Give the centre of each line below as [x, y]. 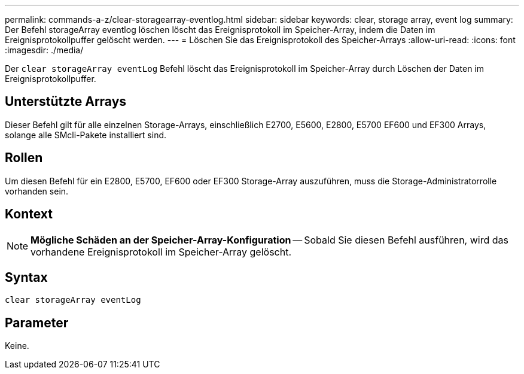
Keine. [17, 346]
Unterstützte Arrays [66, 102]
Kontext [29, 214]
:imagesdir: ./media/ [44, 50]
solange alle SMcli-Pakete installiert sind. [86, 135]
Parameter [37, 323]
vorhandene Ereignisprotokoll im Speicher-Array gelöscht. [161, 252]
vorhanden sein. [37, 191]
